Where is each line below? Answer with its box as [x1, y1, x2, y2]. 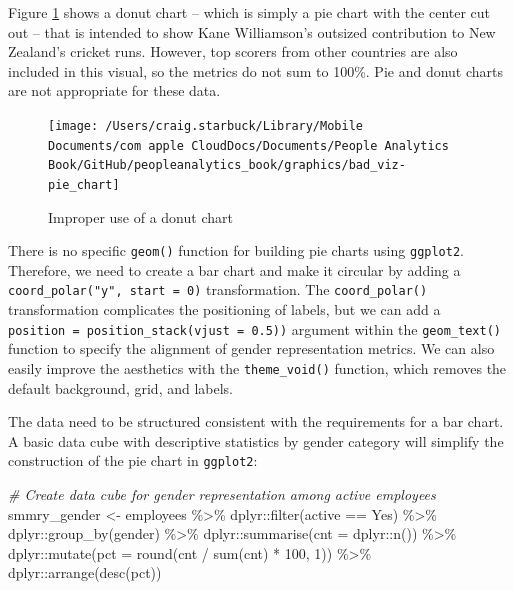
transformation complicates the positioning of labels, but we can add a [8, 299, 441, 320]
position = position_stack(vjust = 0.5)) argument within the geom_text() [8, 318, 501, 339]
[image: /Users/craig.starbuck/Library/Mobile [48, 118, 363, 133]
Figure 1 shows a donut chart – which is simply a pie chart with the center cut [8, 2, 491, 22]
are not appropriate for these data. [8, 80, 221, 101]
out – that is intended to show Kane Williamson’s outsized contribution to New [8, 21, 496, 42]
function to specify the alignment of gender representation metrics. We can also [8, 338, 495, 359]
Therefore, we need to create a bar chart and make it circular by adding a [8, 259, 461, 280]
